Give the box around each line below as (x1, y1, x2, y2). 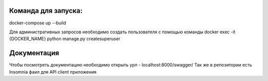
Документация (9, 49, 60, 57)
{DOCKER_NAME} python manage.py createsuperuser (9, 36, 121, 42)
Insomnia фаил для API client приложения (9, 69, 97, 75)
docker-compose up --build (9, 20, 67, 26)
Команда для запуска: (9, 6, 83, 15)
